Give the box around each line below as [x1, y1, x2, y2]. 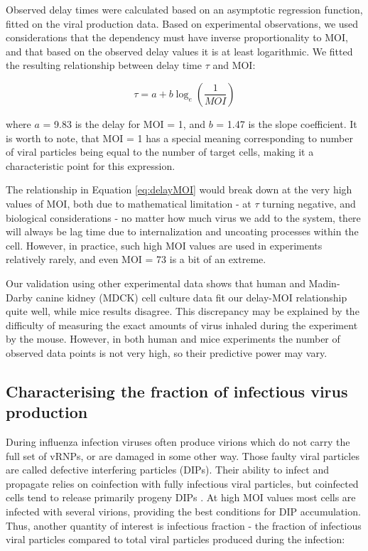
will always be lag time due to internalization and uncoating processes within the [6, 224, 359, 239]
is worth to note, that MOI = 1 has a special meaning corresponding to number [6, 130, 353, 145]
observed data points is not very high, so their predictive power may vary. [6, 345, 328, 360]
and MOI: [212, 58, 256, 73]
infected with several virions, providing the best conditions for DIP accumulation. [6, 504, 361, 519]
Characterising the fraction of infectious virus [6, 380, 348, 402]
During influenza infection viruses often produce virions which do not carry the [6, 434, 350, 449]
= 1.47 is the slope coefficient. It [216, 116, 357, 131]
